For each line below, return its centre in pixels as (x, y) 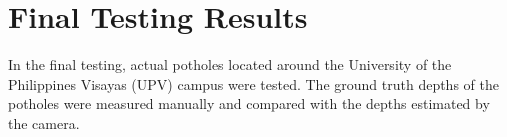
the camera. (44, 122)
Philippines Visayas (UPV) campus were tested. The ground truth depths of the (253, 83)
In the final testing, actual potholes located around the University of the (230, 64)
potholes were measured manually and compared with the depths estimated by (249, 103)
